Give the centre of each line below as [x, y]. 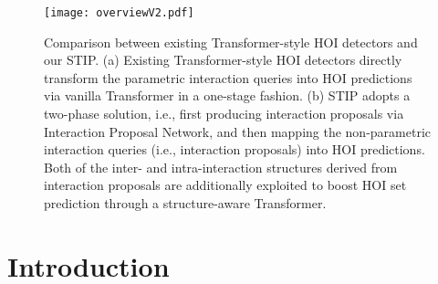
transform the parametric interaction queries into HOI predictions [228, 77]
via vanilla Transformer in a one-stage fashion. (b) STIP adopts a [227, 95]
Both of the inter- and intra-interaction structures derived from [221, 167]
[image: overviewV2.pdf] [119, 13]
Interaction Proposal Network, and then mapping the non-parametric [238, 131]
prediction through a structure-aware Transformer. [185, 203]
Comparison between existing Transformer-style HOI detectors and [231, 42]
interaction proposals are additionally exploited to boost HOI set [225, 185]
